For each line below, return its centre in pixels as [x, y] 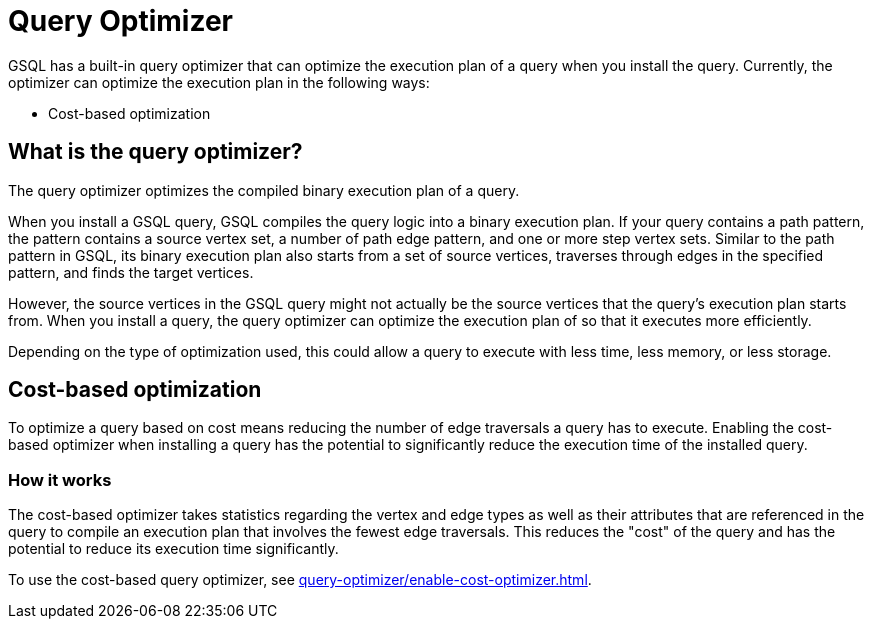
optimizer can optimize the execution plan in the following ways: [219, 82]
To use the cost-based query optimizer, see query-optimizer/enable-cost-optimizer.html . [300, 580]
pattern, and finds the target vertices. [131, 272]
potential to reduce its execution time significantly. [173, 549]
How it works [60, 479]
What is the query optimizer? [155, 152]
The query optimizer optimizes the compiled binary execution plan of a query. [264, 190]
